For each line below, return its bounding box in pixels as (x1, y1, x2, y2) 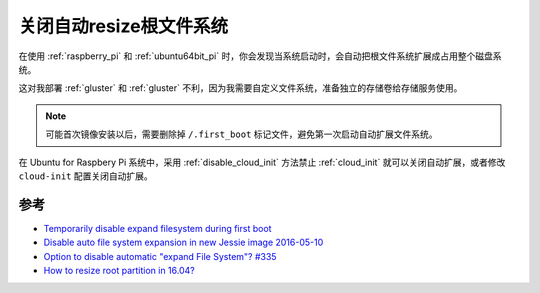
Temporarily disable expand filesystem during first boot (43, 222, 272, 234)
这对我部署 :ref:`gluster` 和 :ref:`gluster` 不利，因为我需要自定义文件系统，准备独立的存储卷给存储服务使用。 (18, 82, 463, 94)
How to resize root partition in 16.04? (43, 264, 195, 276)
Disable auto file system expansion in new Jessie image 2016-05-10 (43, 236, 324, 249)
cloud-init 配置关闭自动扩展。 (18, 170, 154, 182)
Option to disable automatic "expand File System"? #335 (43, 250, 277, 262)
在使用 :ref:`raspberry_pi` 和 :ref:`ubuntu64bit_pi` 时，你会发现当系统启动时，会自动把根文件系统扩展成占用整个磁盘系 (18, 50, 502, 62)
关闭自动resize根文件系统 (18, 15, 229, 37)
